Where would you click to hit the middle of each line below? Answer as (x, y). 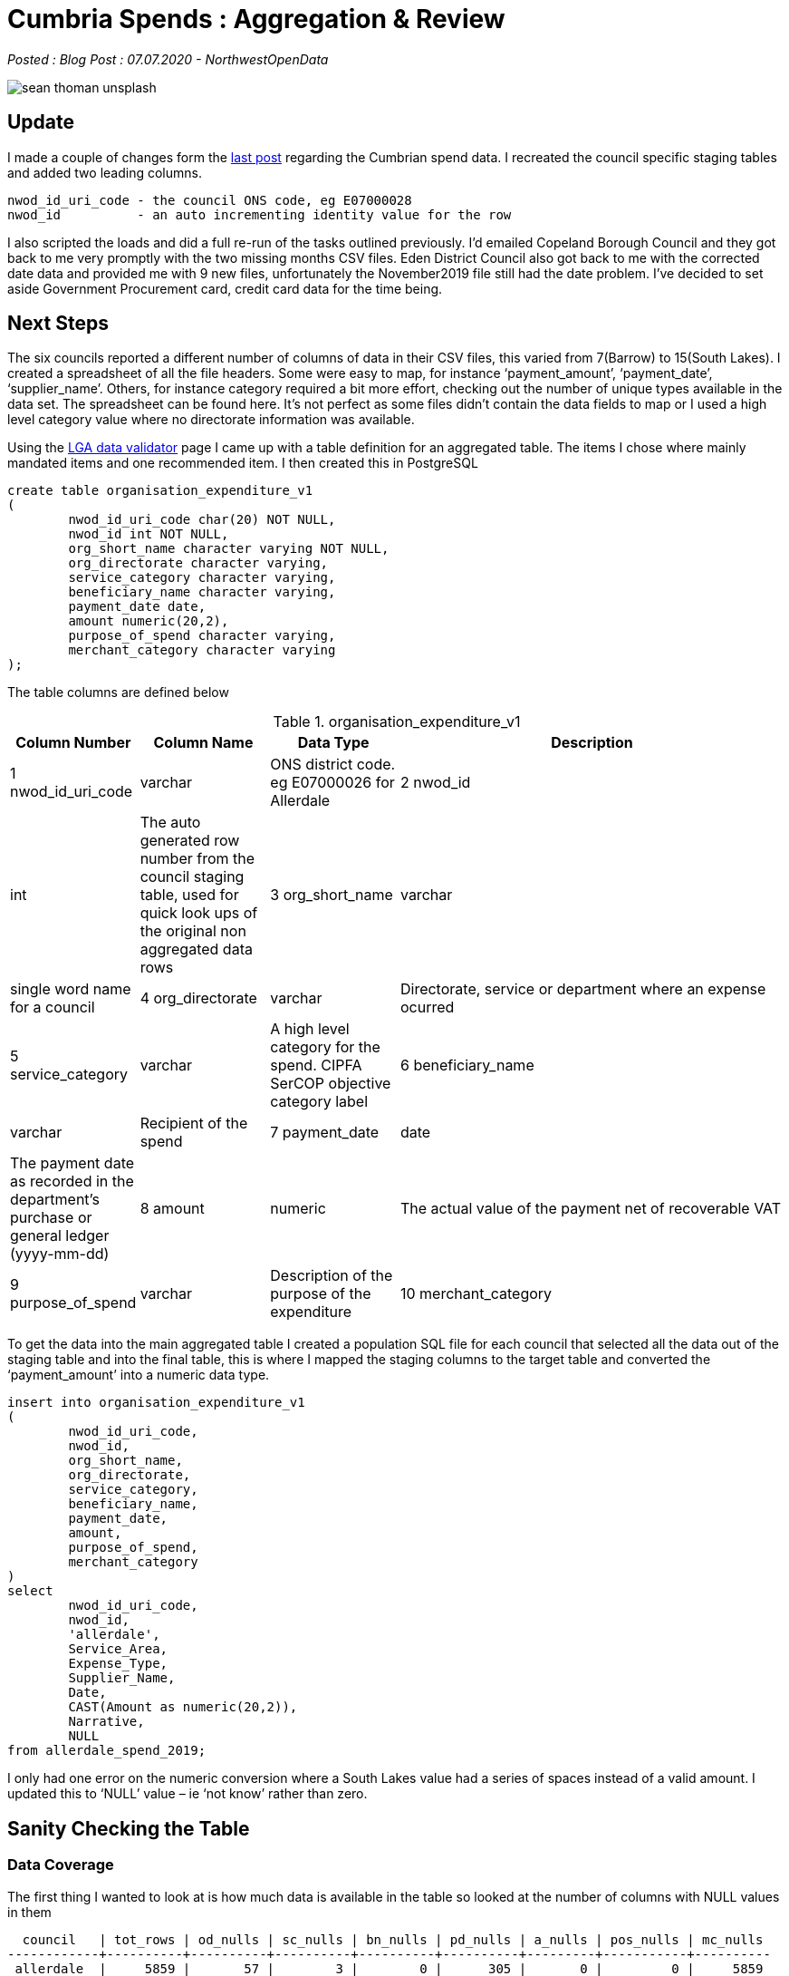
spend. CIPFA (316, 1065)
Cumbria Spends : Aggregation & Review (256, 19)
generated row (190, 841)
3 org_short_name (332, 895)
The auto (170, 823)
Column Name (203, 743)
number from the (197, 859)
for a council (53, 1007)
